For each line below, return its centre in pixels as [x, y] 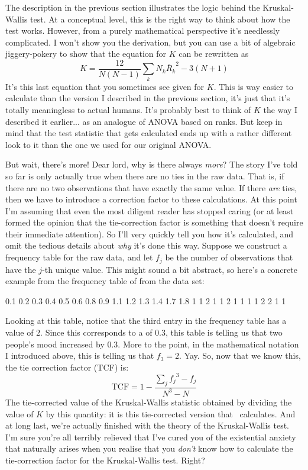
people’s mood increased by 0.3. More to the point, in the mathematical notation [152, 344]
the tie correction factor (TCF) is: [67, 367]
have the [21, 269]
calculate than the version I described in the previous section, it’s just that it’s [148, 98]
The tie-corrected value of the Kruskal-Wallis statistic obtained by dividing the [149, 402]
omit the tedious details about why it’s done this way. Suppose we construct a [146, 245]
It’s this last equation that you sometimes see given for [105, 86]
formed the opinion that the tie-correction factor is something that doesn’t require [154, 222]
